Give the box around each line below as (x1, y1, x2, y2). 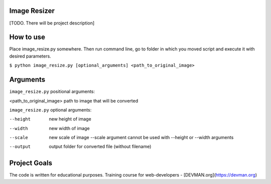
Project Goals (9, 159, 53, 167)
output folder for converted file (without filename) (49, 143, 152, 149)
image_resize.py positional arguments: (9, 88, 95, 94)
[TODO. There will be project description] (9, 20, 95, 26)
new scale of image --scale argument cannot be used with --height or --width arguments (49, 134, 234, 140)
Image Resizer (9, 6, 55, 15)
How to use (9, 33, 45, 41)
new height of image (49, 116, 91, 122)
